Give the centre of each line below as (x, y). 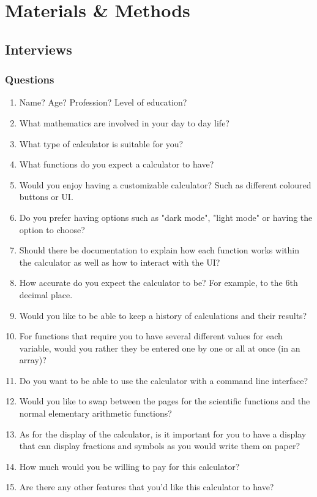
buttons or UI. (46, 197)
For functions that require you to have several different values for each (151, 336)
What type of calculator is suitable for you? (101, 143)
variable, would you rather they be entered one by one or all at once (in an (160, 348)
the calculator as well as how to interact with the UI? (120, 262)
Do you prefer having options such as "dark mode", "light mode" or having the (166, 217)
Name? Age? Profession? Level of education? (103, 102)
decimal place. (46, 294)
